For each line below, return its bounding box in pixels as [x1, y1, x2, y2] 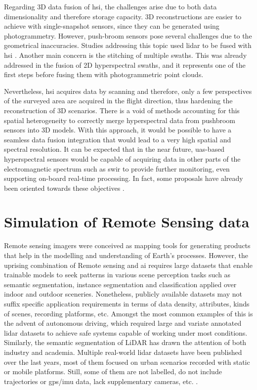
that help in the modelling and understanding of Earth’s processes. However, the [4, 250, 248, 260]
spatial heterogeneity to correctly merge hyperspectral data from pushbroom [4, 115, 235, 125]
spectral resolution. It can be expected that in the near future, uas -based [4, 144, 225, 154]
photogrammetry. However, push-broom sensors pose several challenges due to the [4, 30, 252, 41]
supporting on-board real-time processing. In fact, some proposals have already [4, 173, 243, 183]
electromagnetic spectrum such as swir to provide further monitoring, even [4, 163, 230, 173]
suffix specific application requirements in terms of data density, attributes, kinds [4, 298, 250, 308]
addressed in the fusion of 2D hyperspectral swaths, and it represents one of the [4, 59, 246, 70]
